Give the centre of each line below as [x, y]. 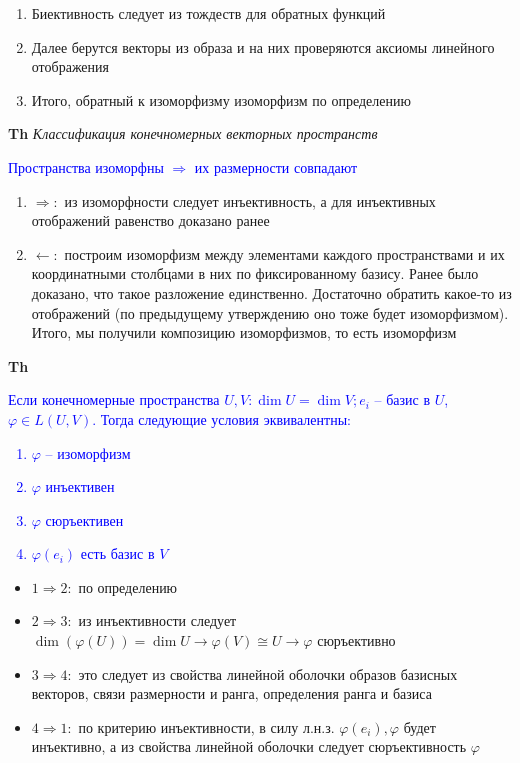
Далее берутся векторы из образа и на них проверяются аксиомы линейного [263, 46]
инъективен [80, 486]
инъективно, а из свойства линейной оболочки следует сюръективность [249, 746]
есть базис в [117, 553]
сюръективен [84, 519]
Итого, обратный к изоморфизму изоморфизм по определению [221, 99]
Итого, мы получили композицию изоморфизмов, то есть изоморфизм [244, 332]
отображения [70, 66]
